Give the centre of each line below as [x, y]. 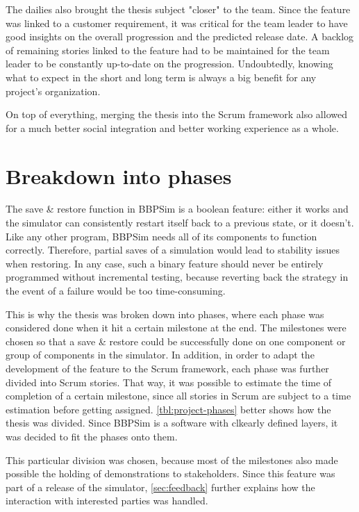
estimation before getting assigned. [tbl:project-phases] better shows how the [168, 409]
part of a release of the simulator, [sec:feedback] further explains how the [160, 487]
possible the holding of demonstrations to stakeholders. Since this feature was [170, 473]
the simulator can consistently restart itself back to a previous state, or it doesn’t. [180, 223]
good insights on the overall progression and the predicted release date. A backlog [180, 36]
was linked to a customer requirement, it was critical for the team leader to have [177, 23]
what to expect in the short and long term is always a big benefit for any [161, 77]
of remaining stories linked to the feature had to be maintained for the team [168, 50]
